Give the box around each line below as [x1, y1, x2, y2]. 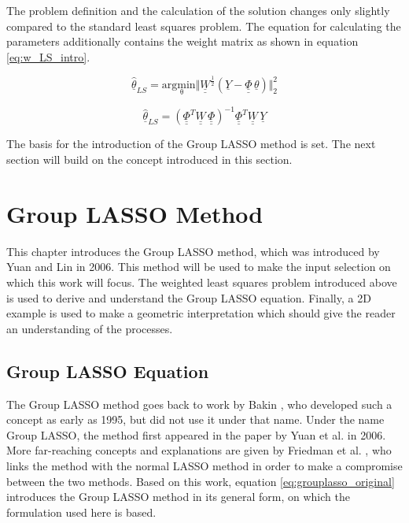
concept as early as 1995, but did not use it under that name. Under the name [6, 411, 385, 428]
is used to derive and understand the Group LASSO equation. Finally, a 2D [6, 289, 371, 306]
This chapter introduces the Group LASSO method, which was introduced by [6, 243, 380, 259]
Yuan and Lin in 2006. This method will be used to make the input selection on [6, 258, 391, 275]
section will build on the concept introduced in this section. [6, 151, 293, 168]
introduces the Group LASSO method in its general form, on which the [6, 488, 350, 505]
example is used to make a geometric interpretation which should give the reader [6, 305, 396, 321]
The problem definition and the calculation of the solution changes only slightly [6, 2, 390, 18]
